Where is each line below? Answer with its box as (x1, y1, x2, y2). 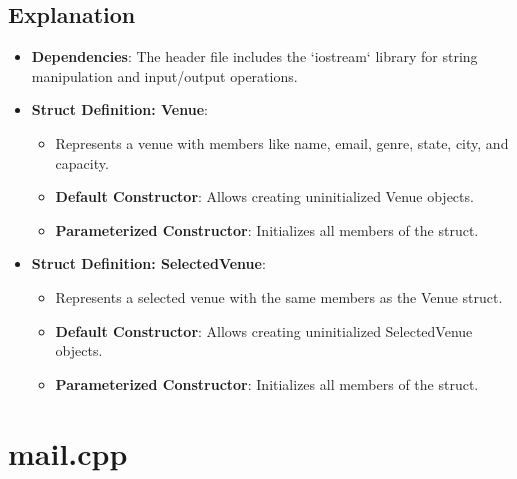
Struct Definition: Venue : (31, 99, 208, 120)
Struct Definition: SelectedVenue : (31, 253, 266, 274)
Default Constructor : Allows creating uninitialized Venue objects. (55, 186, 474, 207)
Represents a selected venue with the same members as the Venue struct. (55, 286, 503, 307)
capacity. (55, 152, 109, 173)
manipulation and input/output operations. (31, 65, 298, 86)
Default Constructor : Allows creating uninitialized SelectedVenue (55, 320, 473, 341)
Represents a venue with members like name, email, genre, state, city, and (55, 132, 509, 153)
